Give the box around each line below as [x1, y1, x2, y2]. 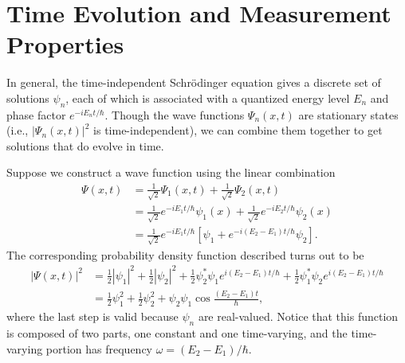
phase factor [6, 106, 66, 123]
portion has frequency [45, 340, 153, 357]
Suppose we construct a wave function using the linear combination [6, 164, 336, 181]
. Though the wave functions [104, 106, 245, 123]
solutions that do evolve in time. [6, 137, 164, 154]
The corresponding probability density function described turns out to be [6, 246, 364, 263]
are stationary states [298, 106, 399, 123]
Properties [6, 28, 124, 60]
